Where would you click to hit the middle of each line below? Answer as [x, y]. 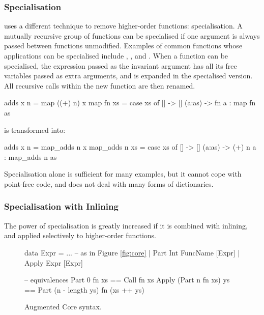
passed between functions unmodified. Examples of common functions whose [123, 46]
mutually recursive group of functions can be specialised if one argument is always [132, 35]
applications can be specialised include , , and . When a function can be [116, 55]
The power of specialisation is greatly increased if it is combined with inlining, [126, 225]
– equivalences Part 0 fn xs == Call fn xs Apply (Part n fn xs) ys [127, 280]
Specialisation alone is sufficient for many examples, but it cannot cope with [123, 174]
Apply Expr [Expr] [54, 262]
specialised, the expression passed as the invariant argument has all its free [121, 65]
